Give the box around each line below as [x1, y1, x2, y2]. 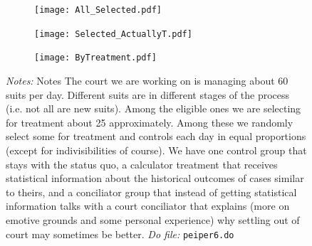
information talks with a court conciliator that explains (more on [6, 198, 290, 213]
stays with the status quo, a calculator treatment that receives [6, 156, 278, 171]
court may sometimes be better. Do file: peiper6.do [6, 226, 234, 241]
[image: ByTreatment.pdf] [34, 53, 157, 63]
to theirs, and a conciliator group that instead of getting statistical [6, 184, 297, 199]
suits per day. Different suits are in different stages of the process [6, 87, 290, 102]
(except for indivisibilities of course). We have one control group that [6, 142, 307, 157]
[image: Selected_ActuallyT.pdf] [34, 28, 192, 39]
